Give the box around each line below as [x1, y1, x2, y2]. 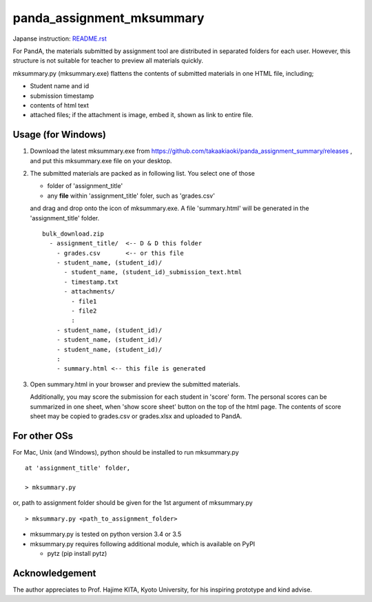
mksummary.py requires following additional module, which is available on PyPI [30, 539, 256, 548]
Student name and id [30, 82, 90, 90]
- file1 [71, 297, 97, 305]
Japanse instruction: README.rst [12, 34, 107, 43]
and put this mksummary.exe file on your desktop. [30, 156, 172, 165]
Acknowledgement [12, 567, 96, 579]
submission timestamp [30, 92, 94, 100]
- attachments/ [63, 288, 115, 295]
